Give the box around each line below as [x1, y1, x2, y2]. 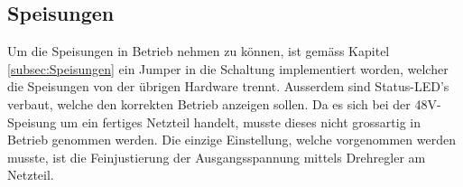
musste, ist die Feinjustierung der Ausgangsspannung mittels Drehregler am [7, 147, 426, 166]
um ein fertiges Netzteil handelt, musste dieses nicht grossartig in [60, 112, 421, 131]
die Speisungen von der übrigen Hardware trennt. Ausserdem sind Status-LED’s [7, 77, 449, 96]
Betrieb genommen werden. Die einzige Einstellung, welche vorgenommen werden [7, 130, 456, 149]
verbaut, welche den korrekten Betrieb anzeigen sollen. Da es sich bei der [7, 94, 411, 113]
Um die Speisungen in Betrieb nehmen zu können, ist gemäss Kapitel [7, 42, 390, 61]
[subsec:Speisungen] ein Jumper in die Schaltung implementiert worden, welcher [7, 59, 449, 78]
